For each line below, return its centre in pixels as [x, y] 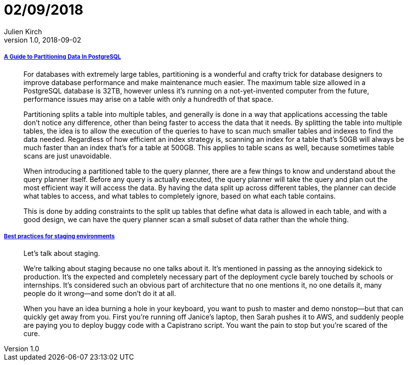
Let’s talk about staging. [62, 253]
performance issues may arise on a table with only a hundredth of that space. [148, 99]
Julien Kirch [23, 31]
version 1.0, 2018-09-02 [43, 40]
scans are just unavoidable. [68, 156]
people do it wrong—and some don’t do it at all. [100, 294]
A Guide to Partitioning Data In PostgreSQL [63, 57]
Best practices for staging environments [59, 236]
